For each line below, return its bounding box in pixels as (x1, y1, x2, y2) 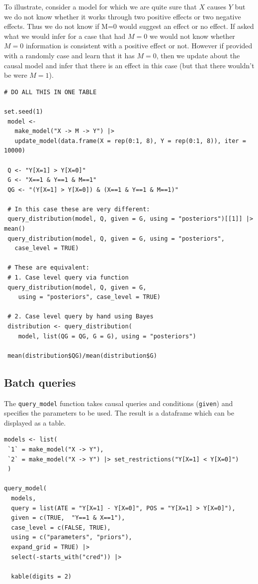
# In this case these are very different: (7, 205, 150, 213)
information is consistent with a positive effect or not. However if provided (25, 40, 253, 51)
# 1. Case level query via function (7, 274, 129, 282)
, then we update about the (156, 50, 240, 60)
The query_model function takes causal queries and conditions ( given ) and (4, 398, 233, 408)
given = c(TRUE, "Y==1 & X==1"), (11, 514, 125, 522)
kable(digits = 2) (11, 573, 72, 580)
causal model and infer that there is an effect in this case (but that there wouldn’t (4, 60, 255, 70)
